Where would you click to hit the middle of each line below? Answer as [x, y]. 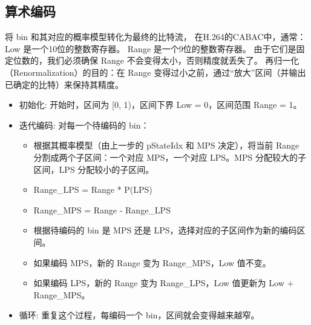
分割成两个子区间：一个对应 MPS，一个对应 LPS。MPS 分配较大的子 [170, 157]
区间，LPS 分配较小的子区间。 [94, 169]
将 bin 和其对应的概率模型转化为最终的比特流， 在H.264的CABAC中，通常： [155, 37]
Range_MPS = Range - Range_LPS [102, 209]
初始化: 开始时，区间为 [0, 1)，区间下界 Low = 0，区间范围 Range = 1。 [160, 105]
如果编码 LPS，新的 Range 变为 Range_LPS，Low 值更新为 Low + [164, 283]
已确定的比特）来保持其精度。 [64, 84]
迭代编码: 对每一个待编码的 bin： [84, 125]
